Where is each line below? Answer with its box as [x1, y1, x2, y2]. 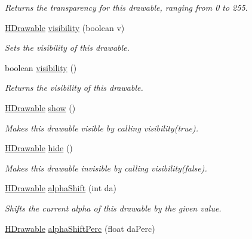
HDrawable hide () [5, 142, 73, 154]
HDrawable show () [5, 101, 76, 114]
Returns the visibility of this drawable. [5, 81, 143, 94]
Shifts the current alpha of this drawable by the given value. [5, 201, 222, 214]
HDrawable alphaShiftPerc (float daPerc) [5, 222, 155, 234]
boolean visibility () [5, 61, 77, 73]
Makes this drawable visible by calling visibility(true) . [5, 121, 198, 134]
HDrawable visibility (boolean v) [5, 21, 125, 33]
